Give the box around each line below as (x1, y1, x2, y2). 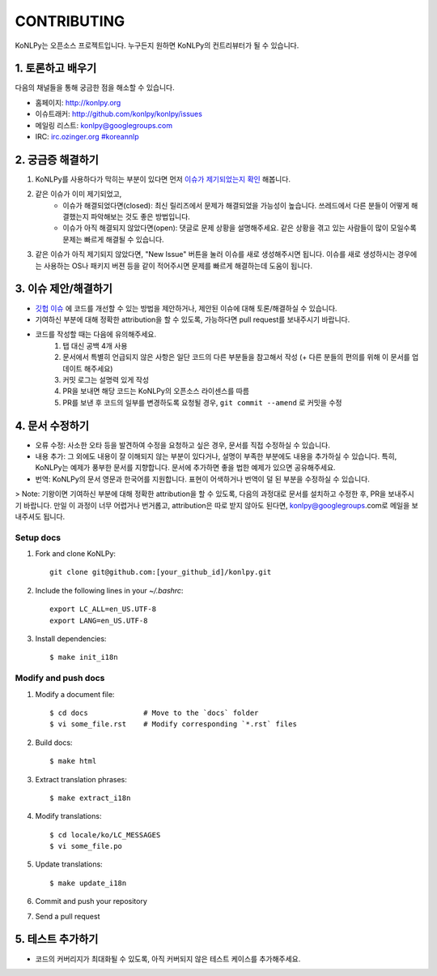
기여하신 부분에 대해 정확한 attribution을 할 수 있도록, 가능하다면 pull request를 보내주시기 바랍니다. (35, 315, 350, 324)
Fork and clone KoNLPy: (35, 549, 117, 559)
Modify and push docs (15, 673, 105, 684)
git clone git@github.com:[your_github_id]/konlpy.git (49, 567, 272, 577)
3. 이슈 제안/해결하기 (15, 282, 113, 296)
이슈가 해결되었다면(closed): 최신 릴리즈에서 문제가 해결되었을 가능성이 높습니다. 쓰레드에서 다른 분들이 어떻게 (62, 200, 410, 210)
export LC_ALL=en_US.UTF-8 (49, 605, 157, 614)
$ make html (49, 756, 97, 766)
